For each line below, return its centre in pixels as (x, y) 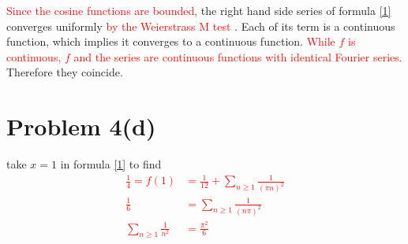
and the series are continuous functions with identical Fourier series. (238, 56)
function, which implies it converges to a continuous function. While (171, 41)
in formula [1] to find (111, 164)
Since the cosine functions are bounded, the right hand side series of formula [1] (199, 10)
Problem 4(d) (81, 126)
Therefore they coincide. (65, 72)
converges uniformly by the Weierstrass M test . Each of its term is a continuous (201, 26)
